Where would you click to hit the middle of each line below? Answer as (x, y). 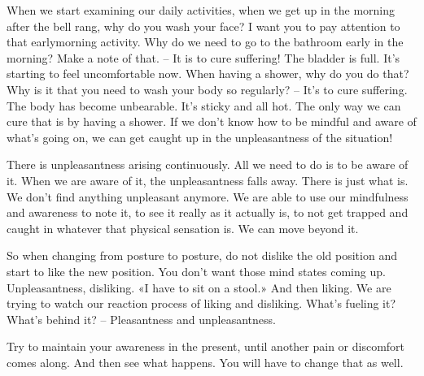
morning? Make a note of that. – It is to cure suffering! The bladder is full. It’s (203, 57)
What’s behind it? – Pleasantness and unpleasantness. (141, 319)
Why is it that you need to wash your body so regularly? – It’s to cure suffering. (207, 89)
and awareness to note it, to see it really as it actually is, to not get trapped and (208, 212)
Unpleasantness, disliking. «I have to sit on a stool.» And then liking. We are (199, 287)
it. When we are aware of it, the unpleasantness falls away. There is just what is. (208, 180)
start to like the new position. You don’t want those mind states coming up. (196, 271)
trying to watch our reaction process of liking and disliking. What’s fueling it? (201, 303)
